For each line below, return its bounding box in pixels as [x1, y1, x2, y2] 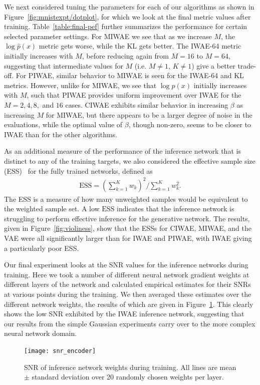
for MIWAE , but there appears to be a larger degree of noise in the [46, 109, 252, 120]
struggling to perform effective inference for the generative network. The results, [4, 213, 250, 223]
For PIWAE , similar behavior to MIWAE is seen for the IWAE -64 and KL [16, 70, 244, 81]
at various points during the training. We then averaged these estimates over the [4, 288, 251, 299]
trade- [237, 60, 256, 71]
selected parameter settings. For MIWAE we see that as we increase [4, 31, 212, 41]
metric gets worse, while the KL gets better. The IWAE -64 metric [39, 41, 241, 51]
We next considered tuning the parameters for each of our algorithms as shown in [4, 2, 254, 12]
